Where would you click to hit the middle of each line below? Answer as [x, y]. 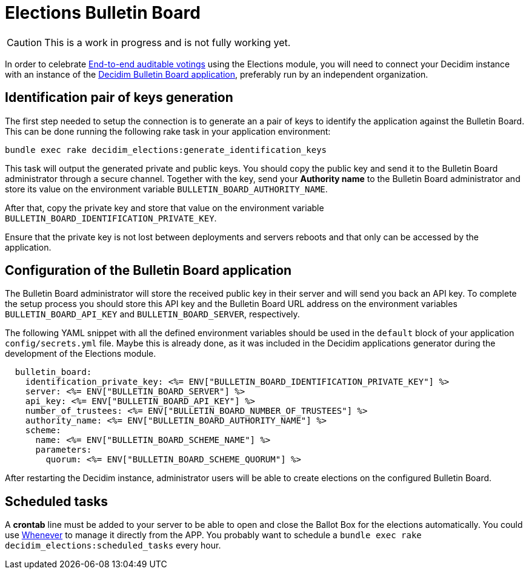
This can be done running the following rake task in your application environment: [168, 131]
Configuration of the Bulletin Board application [148, 271]
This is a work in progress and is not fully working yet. [168, 42]
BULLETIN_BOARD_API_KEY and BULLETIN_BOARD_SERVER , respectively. [152, 314]
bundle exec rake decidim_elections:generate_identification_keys [166, 150]
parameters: [64, 450]
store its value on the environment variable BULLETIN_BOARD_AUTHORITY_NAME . [166, 189]
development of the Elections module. [81, 354]
